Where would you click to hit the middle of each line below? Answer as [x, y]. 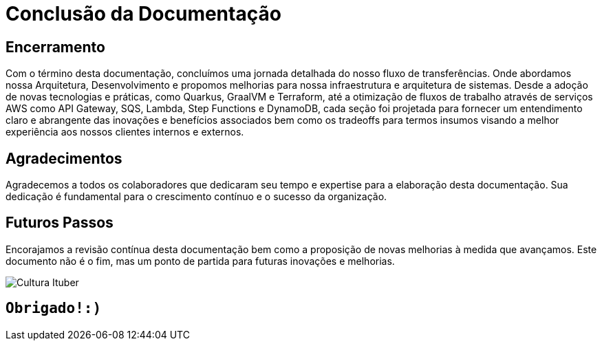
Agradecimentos [64, 158]
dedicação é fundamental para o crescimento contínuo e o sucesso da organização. [196, 197]
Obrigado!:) [54, 309]
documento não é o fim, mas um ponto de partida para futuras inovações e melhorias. [200, 261]
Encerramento [55, 47]
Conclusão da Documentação [143, 14]
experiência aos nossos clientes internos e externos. [125, 132]
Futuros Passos [60, 223]
